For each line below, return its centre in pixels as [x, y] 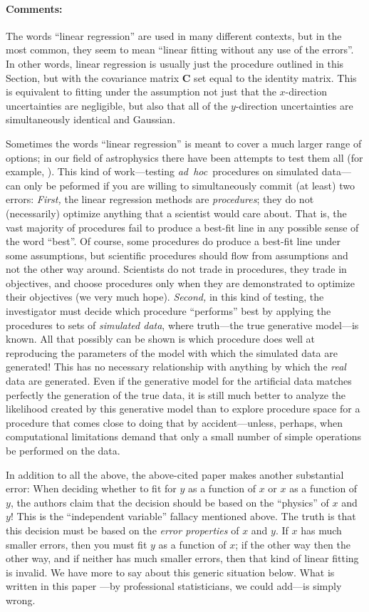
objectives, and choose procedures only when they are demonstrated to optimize [181, 282]
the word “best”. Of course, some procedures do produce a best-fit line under [173, 241]
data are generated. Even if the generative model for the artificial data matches [179, 381]
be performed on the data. [63, 451]
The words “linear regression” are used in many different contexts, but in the [174, 35]
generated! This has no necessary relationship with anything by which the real [176, 367]
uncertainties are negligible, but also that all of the [117, 105]
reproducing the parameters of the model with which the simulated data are [172, 352]
